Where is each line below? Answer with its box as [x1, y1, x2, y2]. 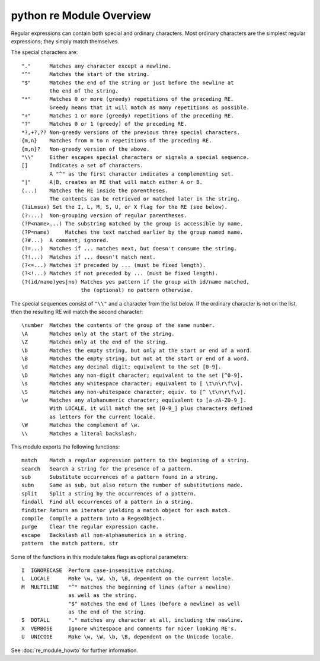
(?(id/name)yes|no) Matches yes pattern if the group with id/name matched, [21, 278, 250, 285]
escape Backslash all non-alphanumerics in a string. [21, 532, 187, 538]
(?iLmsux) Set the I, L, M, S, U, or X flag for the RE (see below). [21, 204, 228, 211]
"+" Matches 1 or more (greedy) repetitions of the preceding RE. [21, 113, 234, 119]
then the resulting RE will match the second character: [11, 309, 143, 316]
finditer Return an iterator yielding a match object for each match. [21, 507, 231, 513]
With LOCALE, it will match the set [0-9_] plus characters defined [49, 405, 253, 412]
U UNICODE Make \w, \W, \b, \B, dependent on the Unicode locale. [21, 634, 234, 640]
